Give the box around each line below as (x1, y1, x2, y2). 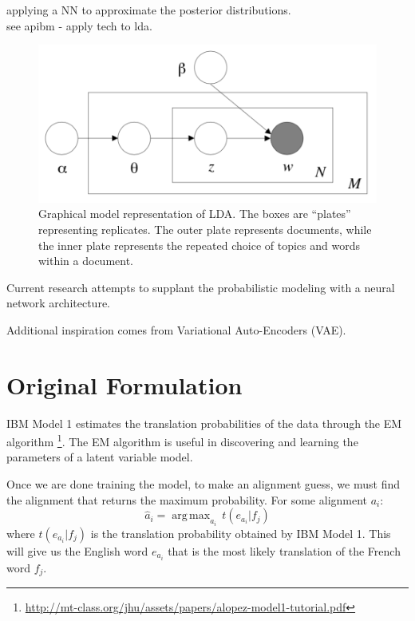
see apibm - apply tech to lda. (6, 17, 152, 34)
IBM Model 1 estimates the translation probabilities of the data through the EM (6, 414, 402, 431)
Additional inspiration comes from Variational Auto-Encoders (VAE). (6, 321, 346, 338)
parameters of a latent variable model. (6, 449, 193, 465)
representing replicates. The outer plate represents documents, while (38, 220, 372, 237)
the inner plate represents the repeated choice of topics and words (38, 236, 360, 253)
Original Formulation (6, 368, 243, 401)
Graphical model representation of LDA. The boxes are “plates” (38, 205, 351, 222)
